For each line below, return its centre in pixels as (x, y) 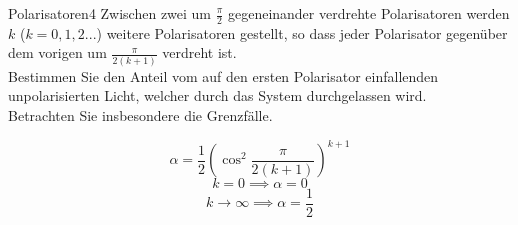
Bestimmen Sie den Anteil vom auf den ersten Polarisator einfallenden (223, 75)
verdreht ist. (199, 52)
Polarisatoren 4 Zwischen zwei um (110, 13)
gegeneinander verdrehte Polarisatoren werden (368, 13)
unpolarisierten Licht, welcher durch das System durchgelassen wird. (217, 95)
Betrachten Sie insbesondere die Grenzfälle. (140, 114)
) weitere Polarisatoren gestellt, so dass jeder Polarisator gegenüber (302, 32)
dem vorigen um (57, 52)
